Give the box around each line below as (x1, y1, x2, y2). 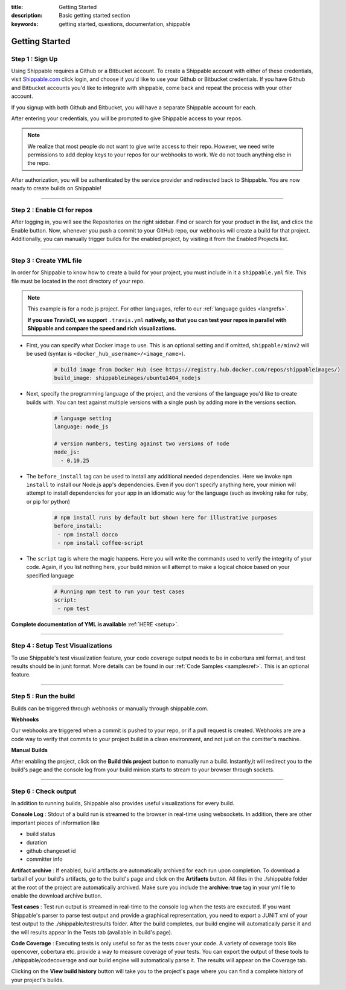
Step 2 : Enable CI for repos (11, 206, 93, 214)
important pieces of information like (11, 819, 100, 826)
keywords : (11, 20, 39, 27)
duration (26, 838, 48, 846)
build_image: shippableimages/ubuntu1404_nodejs (54, 374, 201, 382)
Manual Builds (11, 747, 48, 754)
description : (11, 12, 43, 19)
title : (11, 4, 24, 10)
